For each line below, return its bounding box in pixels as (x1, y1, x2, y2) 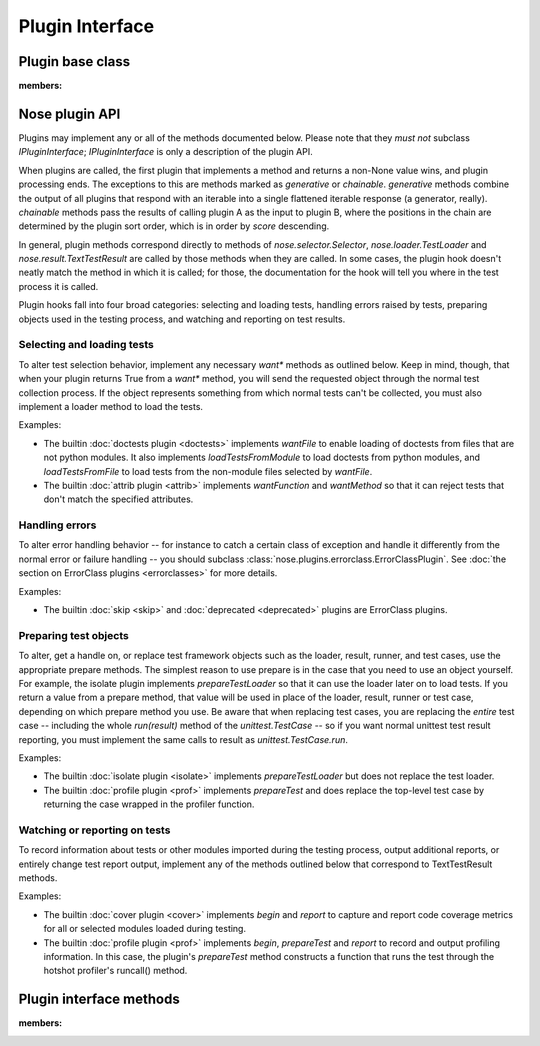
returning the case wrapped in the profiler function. (43, 798, 255, 810)
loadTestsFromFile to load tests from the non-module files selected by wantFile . (43, 465, 373, 477)
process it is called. (18, 280, 99, 292)
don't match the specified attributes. (43, 493, 194, 505)
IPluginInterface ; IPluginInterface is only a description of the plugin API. (18, 146, 314, 158)
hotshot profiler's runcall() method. (43, 965, 188, 977)
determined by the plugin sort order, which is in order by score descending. (18, 220, 330, 232)
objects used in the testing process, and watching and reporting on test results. (18, 313, 346, 325)
